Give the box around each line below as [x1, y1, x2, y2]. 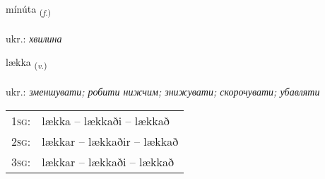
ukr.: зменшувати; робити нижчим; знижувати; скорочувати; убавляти [6, 84, 320, 99]
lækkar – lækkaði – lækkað [42, 153, 174, 170]
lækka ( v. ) [6, 54, 47, 71]
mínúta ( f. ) [6, 1, 52, 18]
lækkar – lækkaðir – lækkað [42, 132, 179, 149]
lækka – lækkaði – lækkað [42, 112, 170, 129]
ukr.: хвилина [6, 30, 62, 45]
